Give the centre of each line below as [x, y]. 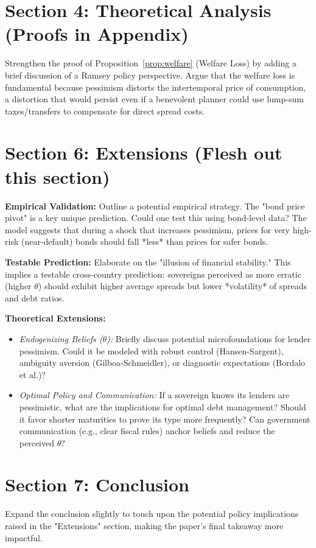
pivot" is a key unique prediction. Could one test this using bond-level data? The [156, 218]
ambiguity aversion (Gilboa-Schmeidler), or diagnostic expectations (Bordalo [162, 363]
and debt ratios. [35, 297]
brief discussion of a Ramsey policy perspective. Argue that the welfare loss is [150, 75]
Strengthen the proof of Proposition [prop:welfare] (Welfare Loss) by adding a [151, 63]
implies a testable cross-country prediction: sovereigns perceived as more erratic [153, 274]
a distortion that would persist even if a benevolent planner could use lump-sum [154, 99]
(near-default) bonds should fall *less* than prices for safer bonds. [145, 241]
